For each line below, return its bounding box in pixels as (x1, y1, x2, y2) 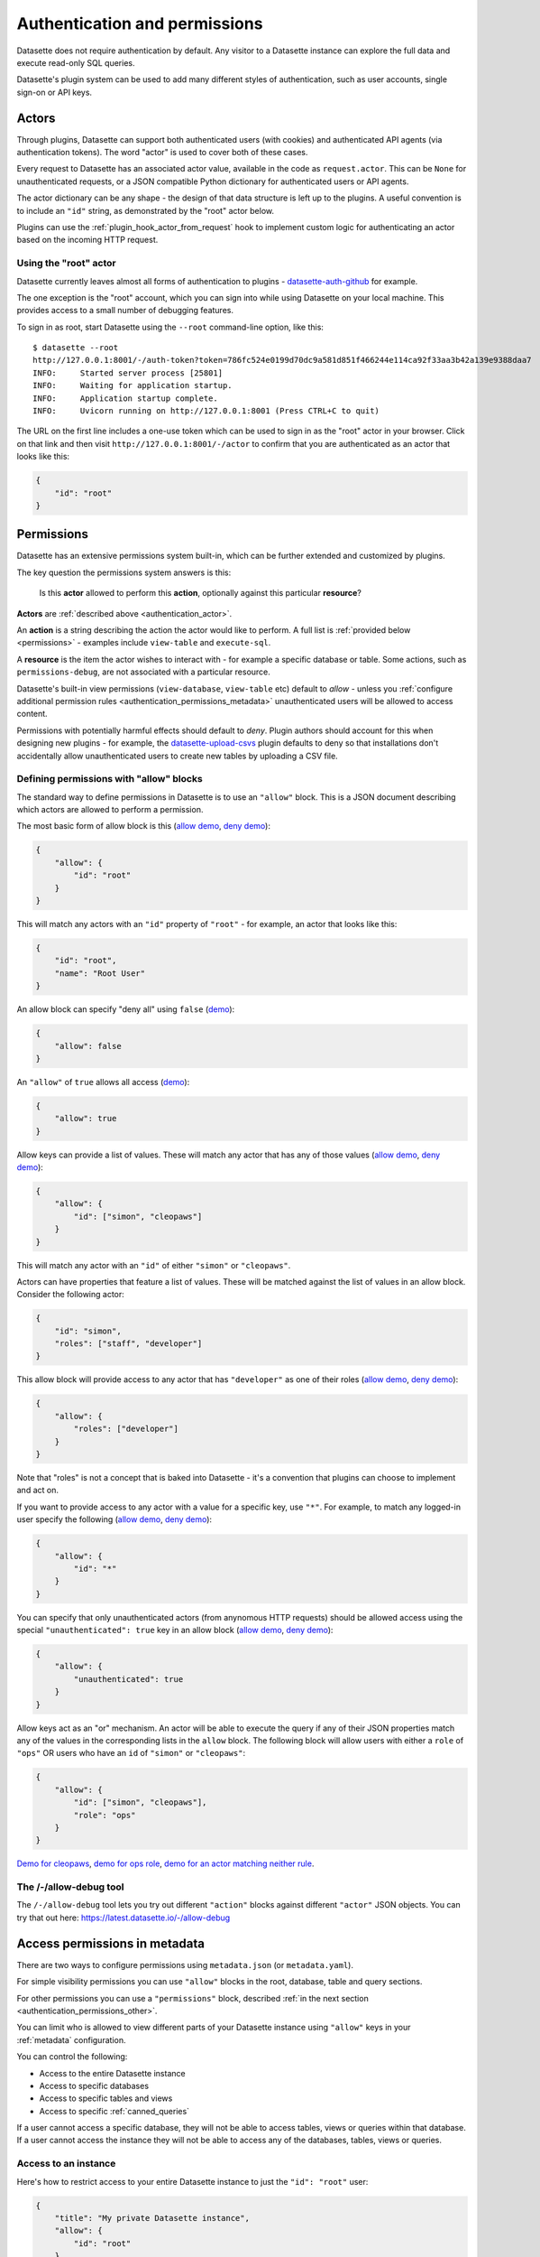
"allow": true (54, 1113, 117, 1124)
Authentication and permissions (16, 14, 263, 33)
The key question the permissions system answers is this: (16, 567, 232, 578)
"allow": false (54, 1041, 122, 1051)
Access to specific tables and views (39, 2093, 173, 2104)
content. (16, 709, 49, 720)
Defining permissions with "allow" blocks (16, 773, 203, 785)
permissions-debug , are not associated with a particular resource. (16, 666, 270, 677)
